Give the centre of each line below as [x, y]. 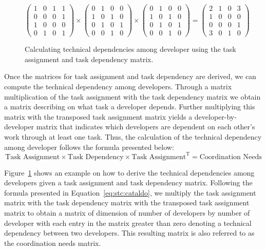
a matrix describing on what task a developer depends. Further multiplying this [130, 107]
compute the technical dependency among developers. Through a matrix [118, 86]
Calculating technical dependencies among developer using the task [130, 49]
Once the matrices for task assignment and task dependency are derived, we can [130, 76]
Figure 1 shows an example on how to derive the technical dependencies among [129, 172]
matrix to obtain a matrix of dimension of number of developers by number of [127, 213]
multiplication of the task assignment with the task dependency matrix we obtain [132, 96]
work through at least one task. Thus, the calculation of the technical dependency [133, 136]
